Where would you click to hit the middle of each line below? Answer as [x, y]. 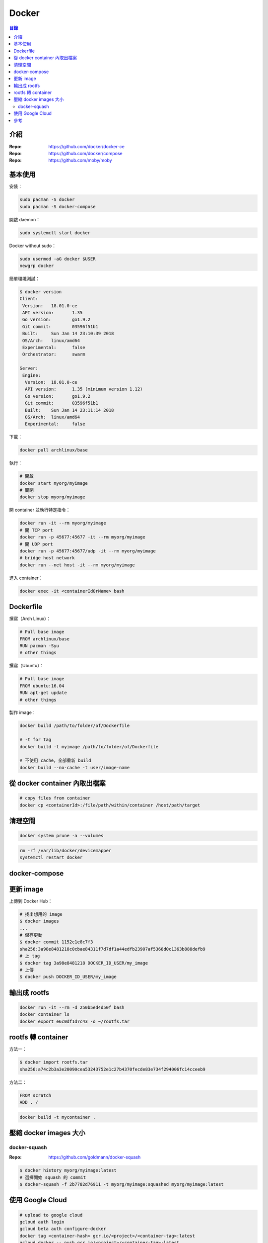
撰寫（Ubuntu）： [27, 666]
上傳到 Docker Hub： [31, 901]
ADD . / [29, 1102]
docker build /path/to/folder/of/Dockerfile [75, 726]
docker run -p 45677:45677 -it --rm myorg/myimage [83, 537]
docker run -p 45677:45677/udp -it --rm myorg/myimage [88, 551]
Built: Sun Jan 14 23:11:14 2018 [69, 410]
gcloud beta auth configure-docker [63, 1229]
